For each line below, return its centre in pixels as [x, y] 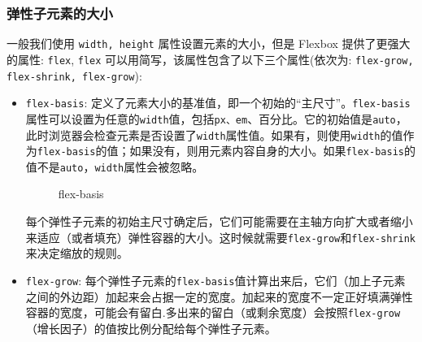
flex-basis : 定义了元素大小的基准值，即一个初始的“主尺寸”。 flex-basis [218, 103]
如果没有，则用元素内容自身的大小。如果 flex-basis [267, 151]
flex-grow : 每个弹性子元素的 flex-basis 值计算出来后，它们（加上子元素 [215, 280]
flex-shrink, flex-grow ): [74, 75]
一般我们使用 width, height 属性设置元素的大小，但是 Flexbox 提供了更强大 [209, 43]
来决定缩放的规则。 [77, 253]
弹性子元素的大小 [60, 13]
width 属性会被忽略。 [149, 166]
